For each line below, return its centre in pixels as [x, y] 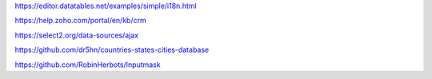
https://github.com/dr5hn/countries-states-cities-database [112, 50]
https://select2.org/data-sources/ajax [77, 35]
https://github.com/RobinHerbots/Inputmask [88, 65]
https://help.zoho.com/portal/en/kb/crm [81, 21]
